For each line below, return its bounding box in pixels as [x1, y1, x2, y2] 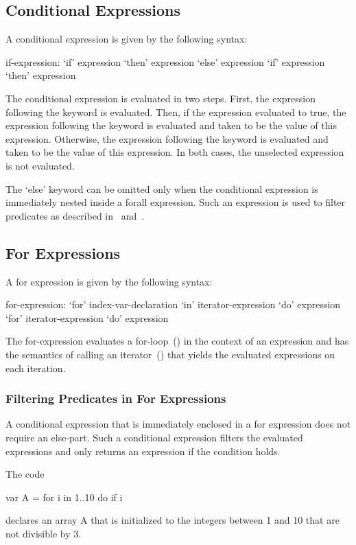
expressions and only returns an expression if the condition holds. [5, 443, 281, 458]
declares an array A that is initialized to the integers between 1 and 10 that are [5, 513, 340, 527]
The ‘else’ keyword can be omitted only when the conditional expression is [5, 181, 318, 196]
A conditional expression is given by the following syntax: [5, 32, 248, 46]
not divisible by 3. [5, 526, 82, 540]
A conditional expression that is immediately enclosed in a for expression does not [5, 417, 351, 431]
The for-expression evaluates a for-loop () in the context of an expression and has [5, 334, 349, 348]
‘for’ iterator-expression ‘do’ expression [5, 310, 169, 325]
